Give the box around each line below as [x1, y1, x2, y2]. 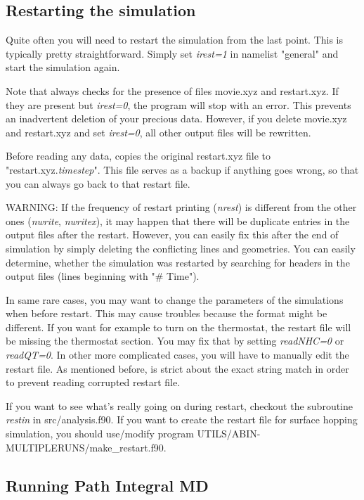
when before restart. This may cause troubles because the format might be [6, 306, 327, 321]
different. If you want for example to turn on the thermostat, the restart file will [6, 319, 351, 334]
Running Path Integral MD [6, 474, 209, 496]
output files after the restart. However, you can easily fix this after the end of [6, 227, 339, 242]
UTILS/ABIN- [197, 426, 261, 441]
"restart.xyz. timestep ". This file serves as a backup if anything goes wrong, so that [6, 162, 359, 177]
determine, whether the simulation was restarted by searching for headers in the [6, 255, 350, 269]
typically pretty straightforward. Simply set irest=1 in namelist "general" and [6, 46, 339, 60]
